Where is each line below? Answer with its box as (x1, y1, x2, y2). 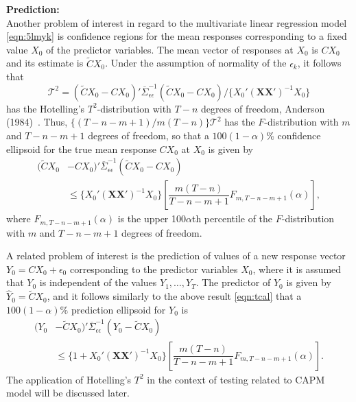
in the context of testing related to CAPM (147, 372, 325, 386)
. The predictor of (195, 275, 271, 289)
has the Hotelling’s (6, 101, 85, 115)
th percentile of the (191, 211, 273, 226)
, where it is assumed (252, 261, 342, 276)
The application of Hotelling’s (6, 372, 132, 386)
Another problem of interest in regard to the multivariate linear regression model (6, 15, 347, 29)
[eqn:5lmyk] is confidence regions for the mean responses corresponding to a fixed (6, 29, 347, 43)
